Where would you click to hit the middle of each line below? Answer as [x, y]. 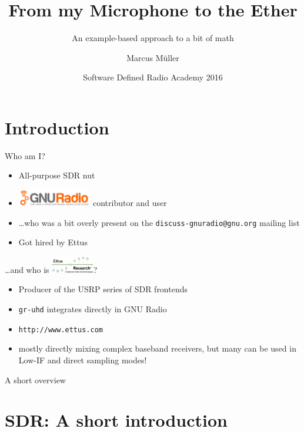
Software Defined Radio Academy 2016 [153, 77]
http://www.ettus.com [61, 330]
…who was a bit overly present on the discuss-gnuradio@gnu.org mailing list [159, 222]
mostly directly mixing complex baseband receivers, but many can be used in [157, 348]
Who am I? [25, 155]
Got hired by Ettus [53, 242]
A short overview [35, 379]
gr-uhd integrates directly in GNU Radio [93, 309]
